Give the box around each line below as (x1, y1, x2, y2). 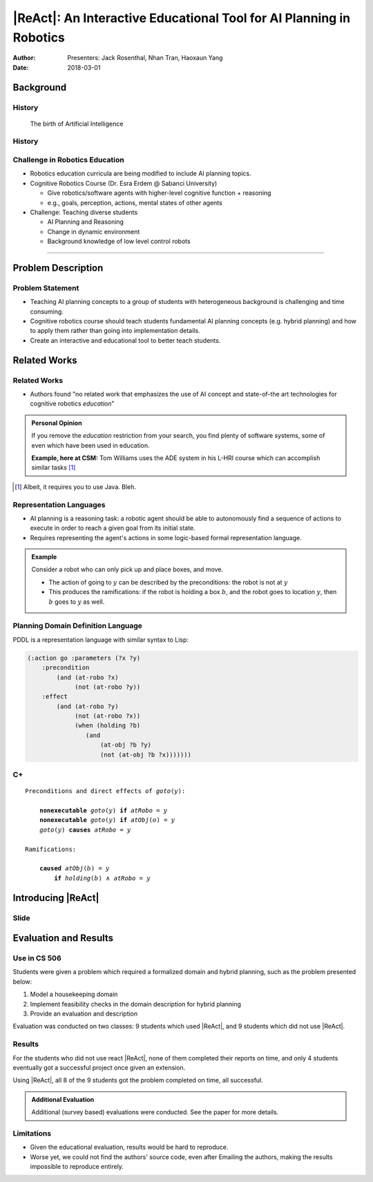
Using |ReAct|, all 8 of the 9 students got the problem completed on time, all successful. (12, 1076, 264, 1085)
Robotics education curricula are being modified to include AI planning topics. (30, 169, 251, 178)
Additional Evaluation (31, 1095, 95, 1103)
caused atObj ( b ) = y (39, 864, 110, 873)
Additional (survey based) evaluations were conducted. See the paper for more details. (31, 1108, 279, 1116)
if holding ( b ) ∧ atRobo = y (54, 874, 151, 882)
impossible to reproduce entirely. (30, 1163, 124, 1171)
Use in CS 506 (12, 953, 61, 963)
